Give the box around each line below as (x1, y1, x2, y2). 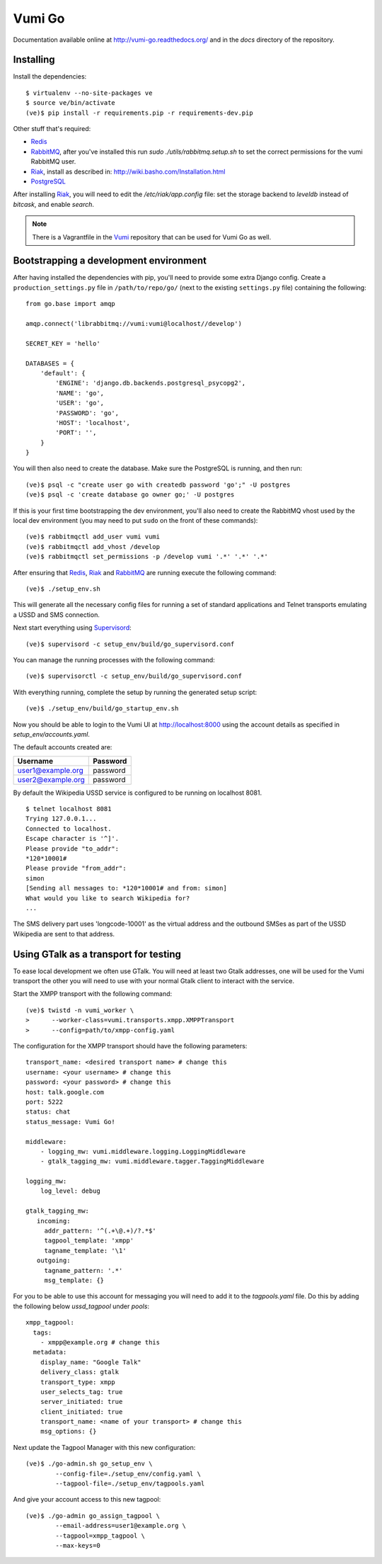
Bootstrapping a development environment (13, 255, 207, 267)
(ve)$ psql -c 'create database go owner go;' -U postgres (25, 491, 235, 499)
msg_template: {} (44, 1276, 105, 1284)
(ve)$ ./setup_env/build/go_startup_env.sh (25, 705, 179, 713)
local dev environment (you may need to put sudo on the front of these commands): (13, 516, 258, 525)
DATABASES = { (25, 359, 74, 368)
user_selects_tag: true (40, 1388, 123, 1395)
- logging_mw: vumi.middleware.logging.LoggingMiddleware (40, 1147, 246, 1155)
